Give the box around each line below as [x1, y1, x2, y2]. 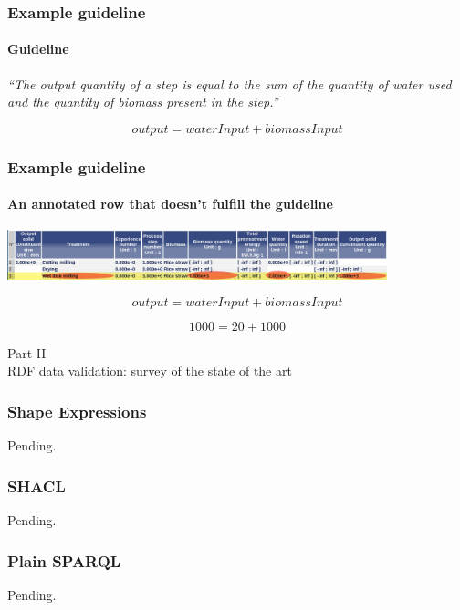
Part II [7, 343, 47, 362]
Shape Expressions [7, 399, 147, 422]
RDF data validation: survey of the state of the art [7, 361, 292, 380]
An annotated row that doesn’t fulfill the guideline [7, 194, 333, 213]
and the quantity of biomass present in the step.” [7, 92, 278, 111]
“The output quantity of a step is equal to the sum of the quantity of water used [7, 74, 452, 93]
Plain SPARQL [7, 549, 121, 572]
